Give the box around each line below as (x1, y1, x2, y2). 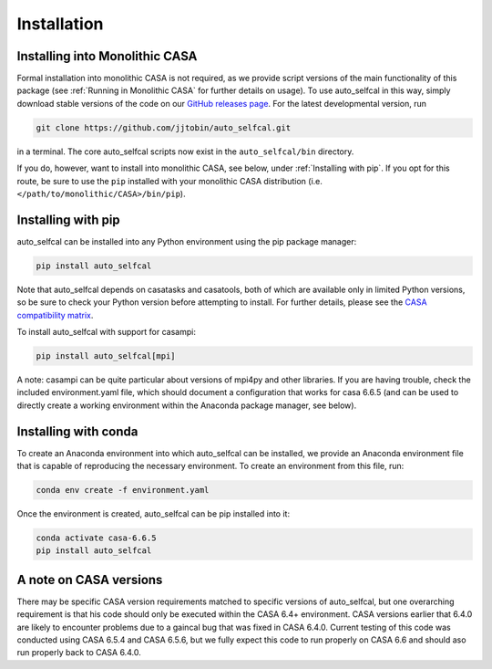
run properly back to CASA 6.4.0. (16, 647, 141, 658)
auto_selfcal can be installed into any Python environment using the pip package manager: (16, 235, 357, 246)
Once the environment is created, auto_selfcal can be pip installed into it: (16, 508, 291, 519)
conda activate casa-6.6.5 (36, 533, 157, 543)
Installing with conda (16, 423, 138, 439)
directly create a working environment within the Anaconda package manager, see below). (16, 400, 357, 411)
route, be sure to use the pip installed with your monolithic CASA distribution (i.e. (16, 175, 323, 186)
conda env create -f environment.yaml (36, 485, 210, 496)
